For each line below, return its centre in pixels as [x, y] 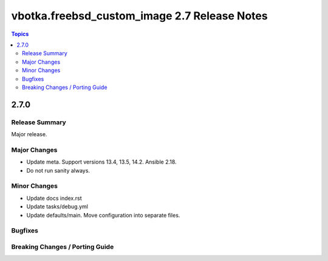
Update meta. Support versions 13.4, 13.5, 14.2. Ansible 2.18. [101, 162]
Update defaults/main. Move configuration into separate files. [103, 215]
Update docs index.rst [54, 198]
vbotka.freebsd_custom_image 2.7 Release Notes [139, 16]
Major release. [29, 134]
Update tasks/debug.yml [57, 206]
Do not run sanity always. [58, 170]
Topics [20, 34]
